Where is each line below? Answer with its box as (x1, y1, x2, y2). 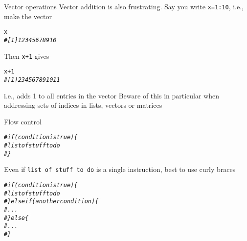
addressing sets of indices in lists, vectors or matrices (4, 100, 162, 110)
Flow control (4, 116, 42, 126)
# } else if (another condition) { (4, 198, 99, 205)
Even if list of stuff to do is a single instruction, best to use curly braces (4, 164, 236, 174)
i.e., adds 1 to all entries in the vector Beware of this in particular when (4, 90, 220, 100)
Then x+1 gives (4, 50, 49, 61)
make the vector (4, 11, 52, 21)
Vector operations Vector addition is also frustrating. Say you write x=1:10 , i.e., (4, 1, 244, 11)
